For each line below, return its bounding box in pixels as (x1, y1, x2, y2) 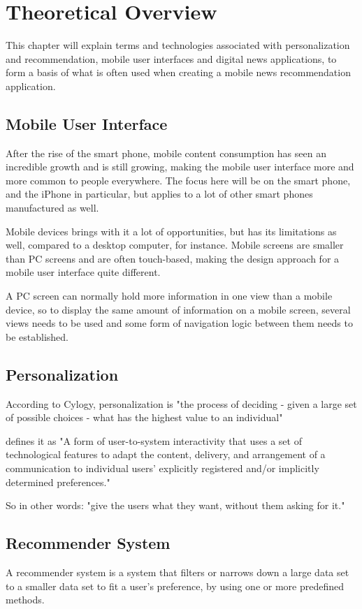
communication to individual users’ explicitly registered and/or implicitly (6, 461, 319, 475)
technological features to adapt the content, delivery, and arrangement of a (6, 447, 326, 462)
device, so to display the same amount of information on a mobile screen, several (6, 302, 351, 316)
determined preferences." (6, 474, 110, 489)
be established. (6, 329, 68, 344)
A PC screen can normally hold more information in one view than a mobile (6, 288, 333, 303)
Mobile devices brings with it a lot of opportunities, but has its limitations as (6, 223, 337, 238)
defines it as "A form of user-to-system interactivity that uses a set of (6, 433, 302, 448)
